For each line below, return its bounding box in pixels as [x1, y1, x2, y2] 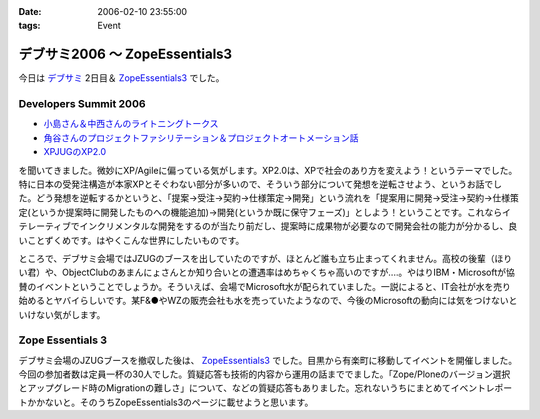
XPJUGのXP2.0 [43, 146, 107, 158]
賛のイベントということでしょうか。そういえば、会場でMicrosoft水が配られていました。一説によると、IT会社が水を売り [18, 280, 512, 292]
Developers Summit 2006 [18, 97, 146, 111]
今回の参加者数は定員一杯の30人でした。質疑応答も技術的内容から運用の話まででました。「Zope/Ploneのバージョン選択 [18, 368, 511, 380]
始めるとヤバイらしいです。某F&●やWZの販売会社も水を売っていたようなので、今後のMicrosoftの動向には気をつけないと [18, 295, 518, 307]
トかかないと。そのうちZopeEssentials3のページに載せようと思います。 [18, 396, 314, 408]
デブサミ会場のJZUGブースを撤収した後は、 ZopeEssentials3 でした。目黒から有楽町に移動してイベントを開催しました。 [18, 354, 518, 366]
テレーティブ [18, 220, 72, 232]
